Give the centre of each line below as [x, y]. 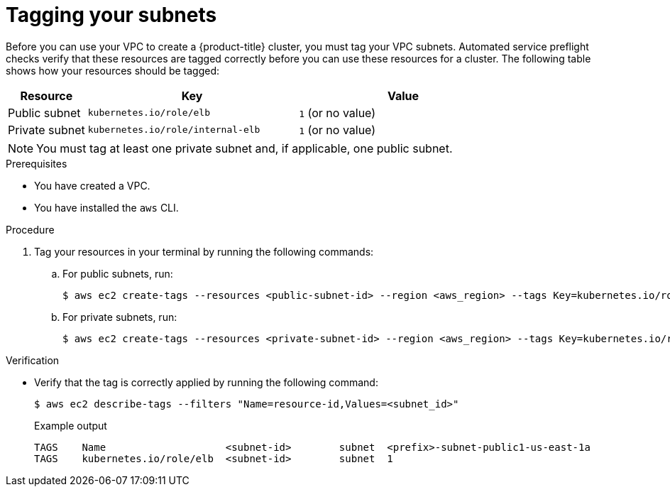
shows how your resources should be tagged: [113, 70]
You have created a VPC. [92, 185]
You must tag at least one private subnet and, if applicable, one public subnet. [245, 148]
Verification [33, 360]
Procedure [30, 229]
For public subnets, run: [118, 273]
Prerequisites [37, 163]
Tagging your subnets [111, 15]
